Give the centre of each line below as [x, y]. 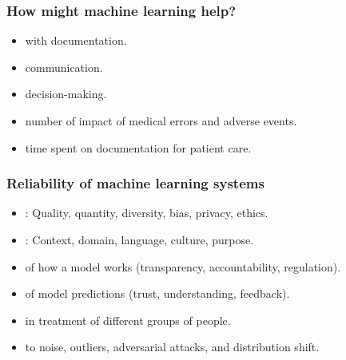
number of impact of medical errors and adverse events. [161, 121]
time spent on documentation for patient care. [138, 147]
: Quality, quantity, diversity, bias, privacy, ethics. [147, 213]
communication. [64, 67]
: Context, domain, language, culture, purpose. [139, 239]
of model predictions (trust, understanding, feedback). [157, 293]
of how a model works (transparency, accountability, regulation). [183, 266]
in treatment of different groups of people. [128, 320]
